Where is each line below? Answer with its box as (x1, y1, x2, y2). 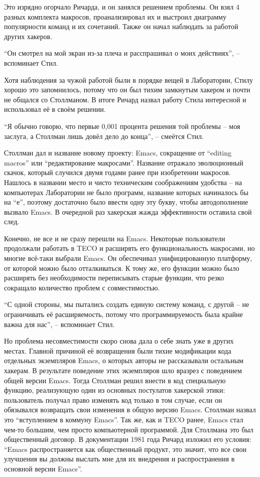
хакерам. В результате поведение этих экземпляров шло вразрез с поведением (4, 365, 242, 375)
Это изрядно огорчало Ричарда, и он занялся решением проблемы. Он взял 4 (4, 2, 239, 12)
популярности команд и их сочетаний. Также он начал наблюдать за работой (4, 21, 238, 32)
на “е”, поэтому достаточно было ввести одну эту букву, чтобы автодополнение (4, 197, 248, 207)
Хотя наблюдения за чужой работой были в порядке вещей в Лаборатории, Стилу (4, 74, 253, 85)
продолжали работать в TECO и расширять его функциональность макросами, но (4, 243, 255, 253)
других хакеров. (4, 31, 53, 41)
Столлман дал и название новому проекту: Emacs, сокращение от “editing (4, 147, 232, 158)
